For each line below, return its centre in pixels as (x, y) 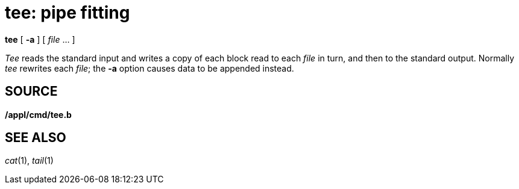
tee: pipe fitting (68, 13)
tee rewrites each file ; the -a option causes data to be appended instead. (149, 68)
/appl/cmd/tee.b (38, 114)
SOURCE (31, 91)
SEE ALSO (36, 138)
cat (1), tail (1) (29, 161)
